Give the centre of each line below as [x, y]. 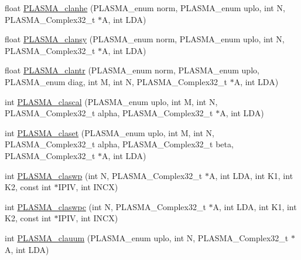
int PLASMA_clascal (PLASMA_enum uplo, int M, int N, [111, 101]
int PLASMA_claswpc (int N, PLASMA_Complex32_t [105, 206]
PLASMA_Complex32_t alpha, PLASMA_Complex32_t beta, [119, 144]
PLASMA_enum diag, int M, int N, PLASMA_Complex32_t [116, 81]
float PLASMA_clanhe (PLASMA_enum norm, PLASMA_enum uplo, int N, [145, 8]
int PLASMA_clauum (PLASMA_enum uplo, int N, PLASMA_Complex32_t [147, 237]
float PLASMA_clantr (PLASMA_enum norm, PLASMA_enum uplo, [132, 70]
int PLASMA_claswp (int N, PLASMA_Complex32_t [104, 175]
